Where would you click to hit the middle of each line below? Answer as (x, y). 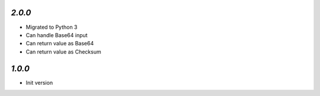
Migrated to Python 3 (52, 27)
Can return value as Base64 (60, 44)
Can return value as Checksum (63, 52)
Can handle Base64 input (57, 35)
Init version (39, 82)
